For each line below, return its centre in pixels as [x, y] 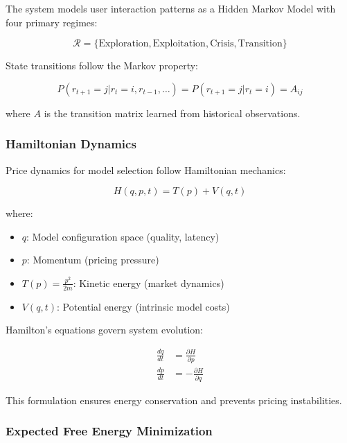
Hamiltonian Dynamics [71, 144]
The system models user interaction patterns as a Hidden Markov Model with [171, 8]
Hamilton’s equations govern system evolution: [105, 330]
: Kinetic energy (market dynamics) [149, 283]
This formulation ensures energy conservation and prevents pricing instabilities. [174, 400]
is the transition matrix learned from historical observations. [172, 113]
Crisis [222, 44]
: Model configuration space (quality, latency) [123, 236]
